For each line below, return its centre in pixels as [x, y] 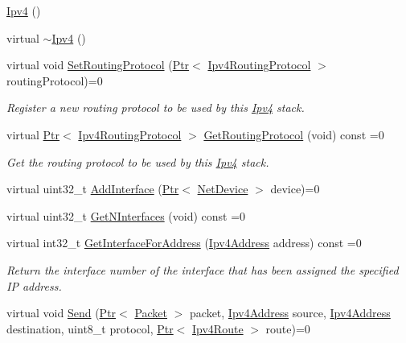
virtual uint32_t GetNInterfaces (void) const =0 [126, 215]
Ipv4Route [218, 328]
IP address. [34, 285]
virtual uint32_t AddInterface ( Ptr [93, 189]
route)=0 [288, 328]
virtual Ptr [33, 134]
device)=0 [295, 189]
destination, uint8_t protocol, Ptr [90, 328]
